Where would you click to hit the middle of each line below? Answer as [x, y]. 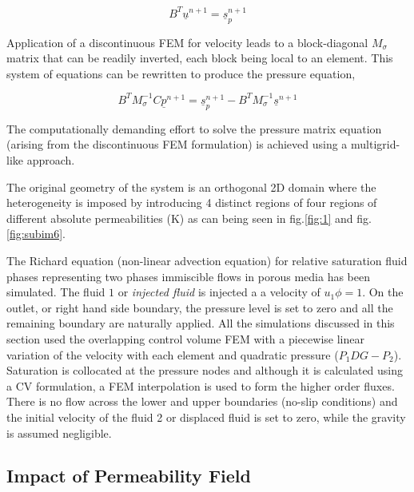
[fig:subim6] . [36, 234]
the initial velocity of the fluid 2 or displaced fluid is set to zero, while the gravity [206, 417]
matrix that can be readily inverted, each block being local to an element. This [200, 58]
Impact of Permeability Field [129, 476]
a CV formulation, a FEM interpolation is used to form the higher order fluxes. [201, 385]
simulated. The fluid [56, 292]
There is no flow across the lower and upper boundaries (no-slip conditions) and [202, 401]
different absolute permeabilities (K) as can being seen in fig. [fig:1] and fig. [189, 218]
